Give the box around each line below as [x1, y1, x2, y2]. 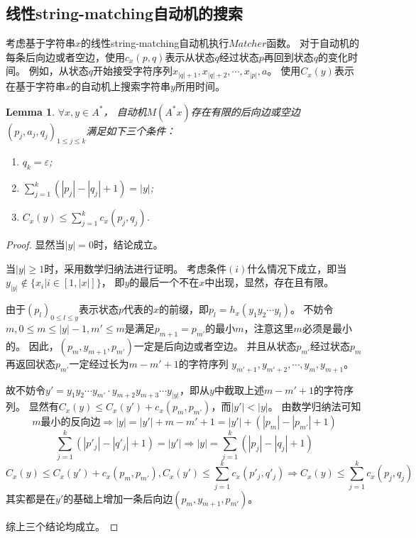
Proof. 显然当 [6, 237, 65, 252]
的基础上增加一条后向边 [63, 490, 173, 505]
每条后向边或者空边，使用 [6, 49, 125, 64]
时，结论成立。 [93, 237, 163, 252]
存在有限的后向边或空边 [190, 104, 300, 119]
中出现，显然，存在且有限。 [204, 275, 334, 290]
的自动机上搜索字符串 [71, 78, 171, 93]
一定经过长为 [69, 356, 129, 370]
